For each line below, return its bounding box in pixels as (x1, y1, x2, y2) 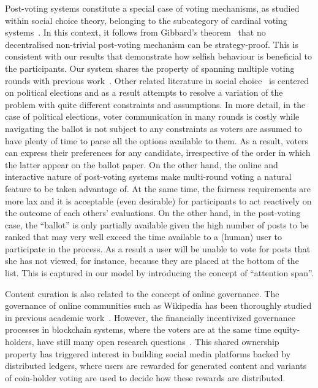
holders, (5, 335, 34, 348)
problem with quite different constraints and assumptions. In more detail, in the (5, 98, 306, 111)
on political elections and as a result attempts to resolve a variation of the (5, 86, 283, 99)
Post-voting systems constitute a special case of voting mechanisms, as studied (5, 2, 300, 14)
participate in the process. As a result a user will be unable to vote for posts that (5, 242, 311, 255)
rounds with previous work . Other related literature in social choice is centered (5, 74, 309, 87)
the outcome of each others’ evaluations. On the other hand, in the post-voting (5, 206, 301, 219)
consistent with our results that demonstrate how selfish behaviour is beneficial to (5, 50, 312, 63)
